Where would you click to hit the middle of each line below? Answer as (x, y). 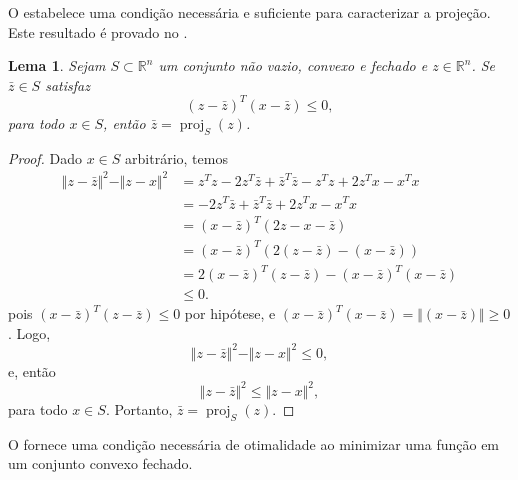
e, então (32, 370)
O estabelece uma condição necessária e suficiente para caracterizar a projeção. (249, 12)
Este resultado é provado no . (98, 31)
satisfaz (67, 84)
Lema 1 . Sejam (57, 65)
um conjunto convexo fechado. (100, 463)
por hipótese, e (230, 313)
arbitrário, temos (176, 157)
